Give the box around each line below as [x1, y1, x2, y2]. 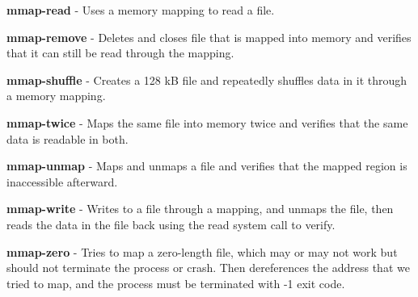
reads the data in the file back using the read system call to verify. [6, 215, 336, 232]
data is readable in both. [6, 130, 129, 147]
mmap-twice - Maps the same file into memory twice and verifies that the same [6, 114, 408, 131]
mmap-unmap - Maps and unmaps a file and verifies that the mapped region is [6, 157, 407, 174]
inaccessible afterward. [6, 173, 118, 190]
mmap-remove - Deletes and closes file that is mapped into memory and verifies [6, 28, 412, 45]
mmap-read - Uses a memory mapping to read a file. [6, 2, 275, 18]
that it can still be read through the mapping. [6, 44, 234, 61]
